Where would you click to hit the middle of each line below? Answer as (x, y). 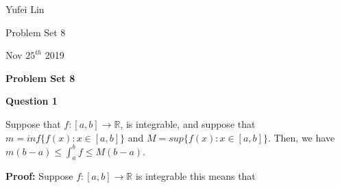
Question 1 (32, 101)
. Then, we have (301, 137)
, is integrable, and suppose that (188, 123)
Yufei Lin (25, 9)
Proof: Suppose (39, 176)
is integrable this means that (195, 176)
